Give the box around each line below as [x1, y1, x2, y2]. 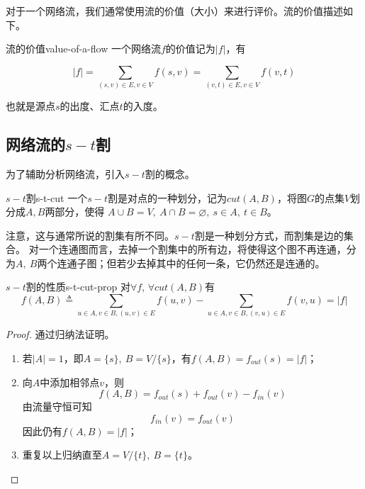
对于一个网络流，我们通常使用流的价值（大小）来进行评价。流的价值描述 [6, 4, 343, 18]
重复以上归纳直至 [22, 447, 102, 462]
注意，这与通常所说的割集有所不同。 [6, 227, 174, 242]
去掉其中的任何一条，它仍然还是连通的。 [136, 255, 325, 270]
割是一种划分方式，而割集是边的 [194, 227, 344, 242]
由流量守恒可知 [22, 399, 92, 414]
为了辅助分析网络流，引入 [6, 166, 125, 181]
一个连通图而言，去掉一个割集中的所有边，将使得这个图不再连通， [38, 242, 347, 257]
